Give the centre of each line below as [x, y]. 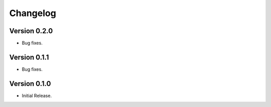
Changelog [33, 13]
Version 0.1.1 [29, 57]
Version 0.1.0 [30, 84]
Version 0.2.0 [31, 31]
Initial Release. [37, 95]
